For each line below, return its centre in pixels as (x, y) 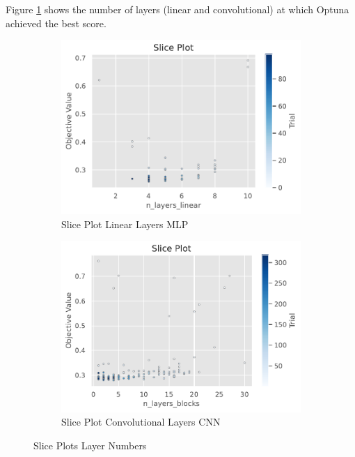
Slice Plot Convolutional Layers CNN (141, 422)
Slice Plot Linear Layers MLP (125, 224)
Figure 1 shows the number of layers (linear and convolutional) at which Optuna (177, 9)
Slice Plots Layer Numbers (90, 445)
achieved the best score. (56, 23)
